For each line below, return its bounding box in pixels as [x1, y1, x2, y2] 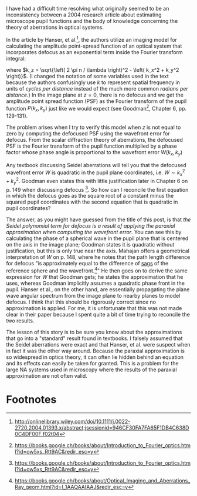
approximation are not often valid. [6, 372, 87, 380]
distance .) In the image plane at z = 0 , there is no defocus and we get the [6, 91, 184, 98]
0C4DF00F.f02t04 [14, 431, 60, 438]
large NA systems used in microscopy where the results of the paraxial [6, 366, 177, 373]
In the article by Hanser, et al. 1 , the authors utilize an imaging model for [6, 35, 178, 43]
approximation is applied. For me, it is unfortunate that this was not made [6, 305, 182, 312]
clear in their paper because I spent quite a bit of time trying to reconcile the [6, 311, 191, 318]
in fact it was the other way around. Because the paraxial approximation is [6, 347, 185, 355]
